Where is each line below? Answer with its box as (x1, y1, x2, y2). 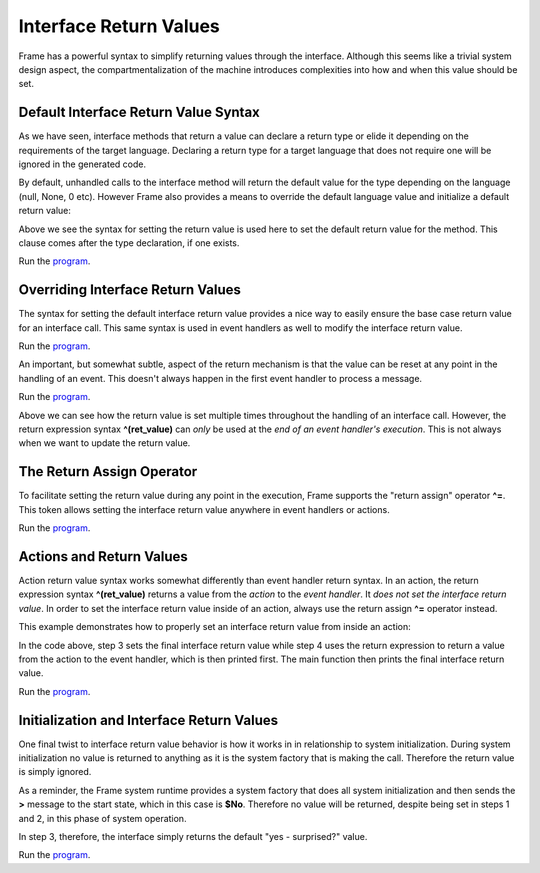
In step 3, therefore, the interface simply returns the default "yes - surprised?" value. (18, 830, 368, 842)
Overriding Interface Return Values (18, 281, 242, 299)
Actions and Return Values (18, 548, 189, 565)
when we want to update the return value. (18, 437, 191, 449)
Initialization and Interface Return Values (18, 711, 279, 729)
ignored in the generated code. (18, 158, 147, 170)
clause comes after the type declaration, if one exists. (18, 236, 240, 249)
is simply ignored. (18, 766, 92, 778)
